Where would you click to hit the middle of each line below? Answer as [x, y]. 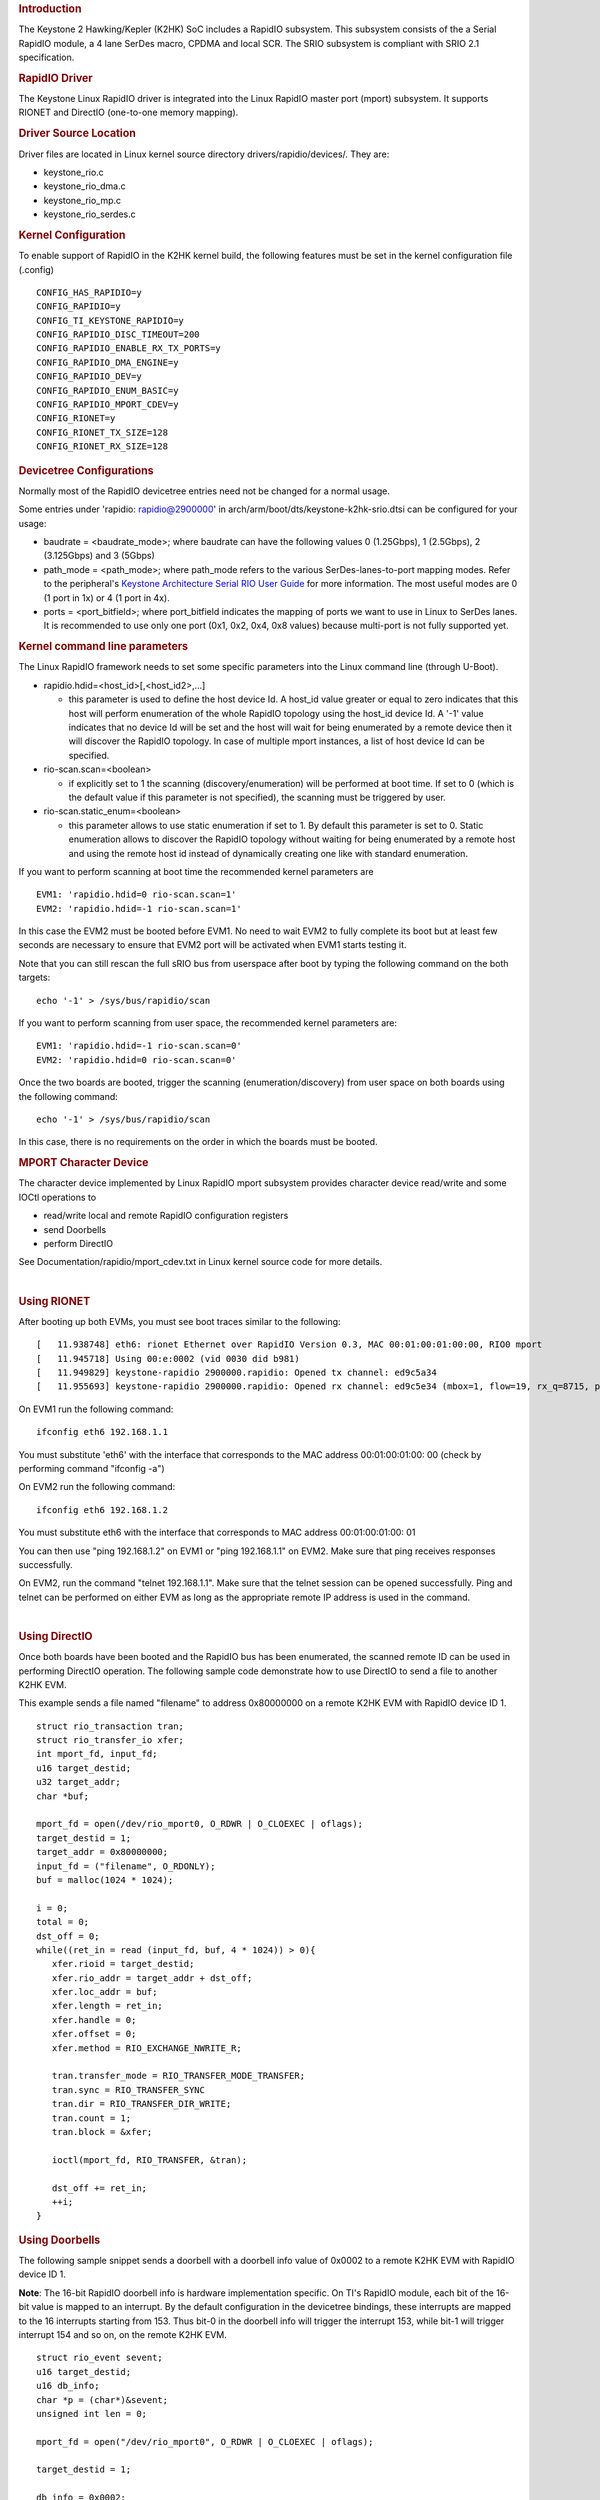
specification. [46, 57]
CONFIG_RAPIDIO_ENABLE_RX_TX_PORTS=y [129, 348]
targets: [34, 977]
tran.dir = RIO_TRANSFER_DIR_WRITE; [141, 2104]
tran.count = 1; [91, 2118]
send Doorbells [75, 1229]
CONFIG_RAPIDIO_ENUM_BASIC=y [107, 390]
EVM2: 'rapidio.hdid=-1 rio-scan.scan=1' [139, 908]
